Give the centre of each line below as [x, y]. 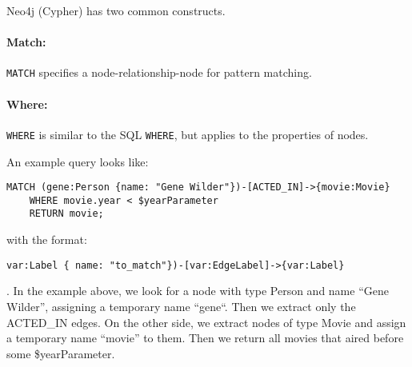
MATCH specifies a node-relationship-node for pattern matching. [159, 72]
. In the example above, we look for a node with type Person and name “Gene [198, 291]
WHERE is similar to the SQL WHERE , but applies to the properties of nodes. [188, 134]
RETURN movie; [66, 214]
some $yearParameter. [61, 353]
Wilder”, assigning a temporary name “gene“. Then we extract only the [181, 306]
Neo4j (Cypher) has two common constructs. [116, 10]
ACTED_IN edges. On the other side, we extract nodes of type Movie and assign [206, 322]
